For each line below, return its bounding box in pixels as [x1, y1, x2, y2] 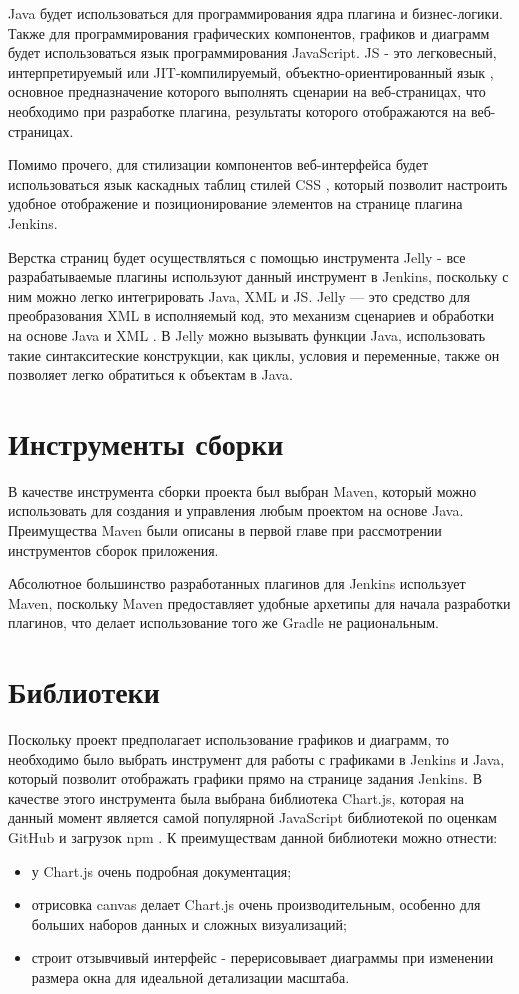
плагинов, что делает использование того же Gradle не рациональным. [8, 612, 439, 633]
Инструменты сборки [8, 422, 284, 463]
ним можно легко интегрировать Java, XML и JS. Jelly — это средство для [8, 285, 470, 306]
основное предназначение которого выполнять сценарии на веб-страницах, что [8, 81, 486, 102]
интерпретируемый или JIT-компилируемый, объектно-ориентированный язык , [8, 61, 494, 82]
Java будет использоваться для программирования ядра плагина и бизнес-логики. [8, 3, 503, 23]
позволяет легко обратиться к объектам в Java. [8, 364, 293, 385]
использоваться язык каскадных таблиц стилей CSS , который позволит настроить [8, 173, 508, 194]
